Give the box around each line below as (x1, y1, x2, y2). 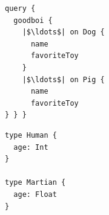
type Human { (5, 130, 57, 140)
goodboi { (13, 16, 53, 25)
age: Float (13, 190, 57, 199)
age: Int (13, 143, 48, 152)
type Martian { (5, 178, 66, 187)
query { (5, 4, 36, 13)
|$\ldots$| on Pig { (22, 75, 105, 84)
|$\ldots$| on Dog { (22, 28, 105, 37)
